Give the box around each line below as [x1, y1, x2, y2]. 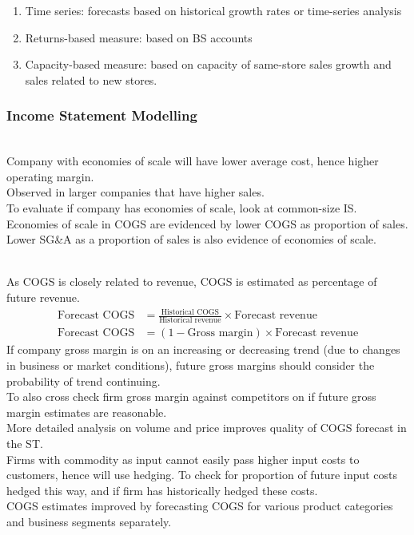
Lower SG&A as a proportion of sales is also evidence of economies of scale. [6, 231, 376, 248]
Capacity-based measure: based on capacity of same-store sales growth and [25, 56, 392, 73]
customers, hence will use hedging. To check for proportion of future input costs [6, 466, 398, 483]
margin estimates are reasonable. [6, 403, 167, 420]
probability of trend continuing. [6, 372, 161, 389]
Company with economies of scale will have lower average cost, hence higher [6, 153, 379, 169]
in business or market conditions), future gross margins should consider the [6, 357, 375, 374]
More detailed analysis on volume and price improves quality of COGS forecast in [6, 419, 407, 436]
